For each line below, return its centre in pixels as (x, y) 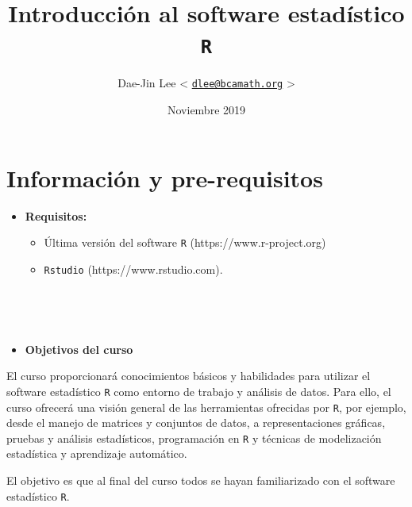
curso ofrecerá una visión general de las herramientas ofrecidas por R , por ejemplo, (206, 407)
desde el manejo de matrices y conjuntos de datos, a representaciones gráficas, (196, 422)
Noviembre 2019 (206, 110)
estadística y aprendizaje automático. (97, 453)
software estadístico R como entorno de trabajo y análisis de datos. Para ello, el (199, 391)
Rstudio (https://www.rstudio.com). (133, 269)
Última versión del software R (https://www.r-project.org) (185, 242)
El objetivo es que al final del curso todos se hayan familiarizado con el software (201, 480)
